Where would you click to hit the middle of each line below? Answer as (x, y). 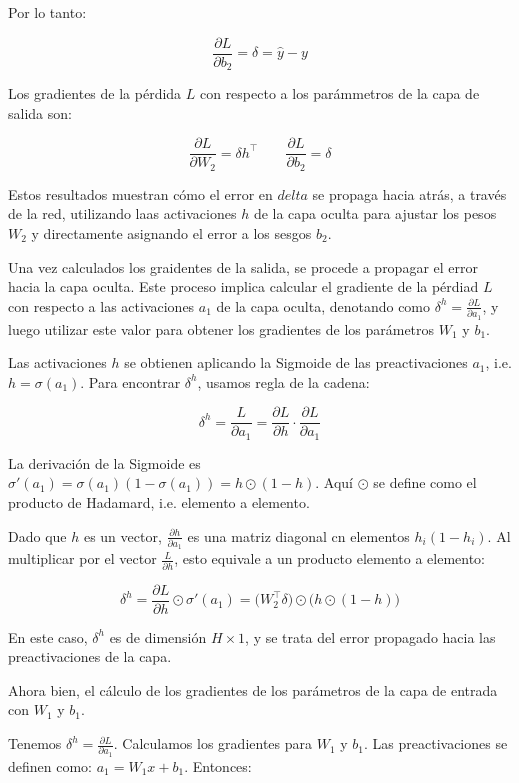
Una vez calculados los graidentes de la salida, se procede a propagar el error (243, 266)
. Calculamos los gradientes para (213, 743)
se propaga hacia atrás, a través (409, 193)
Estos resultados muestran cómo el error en (140, 193)
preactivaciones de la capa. (90, 656)
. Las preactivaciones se (436, 743)
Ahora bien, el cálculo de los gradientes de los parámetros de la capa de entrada (253, 689)
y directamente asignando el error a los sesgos (171, 233)
